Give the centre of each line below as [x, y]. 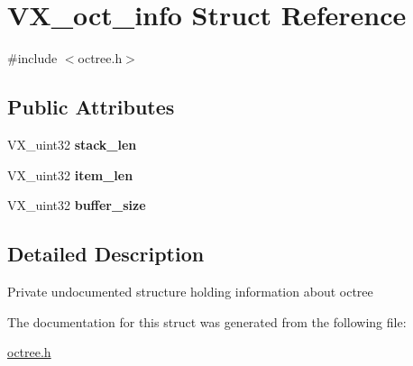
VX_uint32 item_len [70, 174]
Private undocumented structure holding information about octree [190, 291]
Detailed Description [106, 254]
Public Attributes [91, 107]
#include [32, 58]
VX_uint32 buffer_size [77, 205]
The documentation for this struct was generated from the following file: [207, 321]
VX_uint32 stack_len [72, 144]
